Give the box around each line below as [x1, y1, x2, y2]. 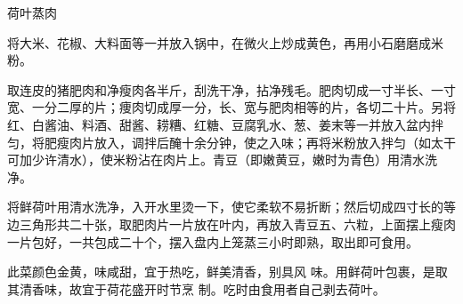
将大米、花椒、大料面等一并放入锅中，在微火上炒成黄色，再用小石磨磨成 [7, 33, 431, 52]
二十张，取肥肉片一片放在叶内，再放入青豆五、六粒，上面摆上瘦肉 [69, 214, 456, 233]
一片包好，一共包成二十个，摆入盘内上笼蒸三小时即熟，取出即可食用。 [7, 232, 418, 251]
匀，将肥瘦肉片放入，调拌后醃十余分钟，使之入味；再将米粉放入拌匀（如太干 [7, 132, 456, 151]
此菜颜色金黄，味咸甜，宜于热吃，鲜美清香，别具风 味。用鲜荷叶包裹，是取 [7, 262, 448, 281]
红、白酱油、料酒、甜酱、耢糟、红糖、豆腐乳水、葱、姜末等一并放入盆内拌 [7, 115, 443, 133]
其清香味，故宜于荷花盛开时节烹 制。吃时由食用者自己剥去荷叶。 [7, 279, 386, 298]
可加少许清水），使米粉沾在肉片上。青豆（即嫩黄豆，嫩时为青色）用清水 [7, 150, 425, 169]
